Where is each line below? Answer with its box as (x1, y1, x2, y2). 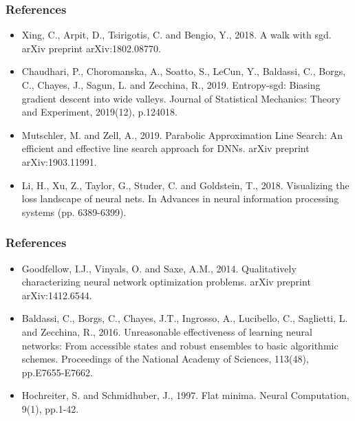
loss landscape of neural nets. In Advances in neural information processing (21, 191, 339, 206)
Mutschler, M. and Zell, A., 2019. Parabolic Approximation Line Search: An (21, 127, 343, 142)
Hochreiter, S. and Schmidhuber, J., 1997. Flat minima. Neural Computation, (21, 388, 349, 402)
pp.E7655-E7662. (21, 365, 93, 379)
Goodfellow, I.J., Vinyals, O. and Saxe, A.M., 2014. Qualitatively (21, 261, 297, 275)
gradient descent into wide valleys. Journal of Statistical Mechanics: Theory (21, 91, 341, 105)
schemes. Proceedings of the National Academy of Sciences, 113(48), (21, 352, 309, 366)
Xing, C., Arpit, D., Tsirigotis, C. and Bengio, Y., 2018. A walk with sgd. (21, 28, 332, 42)
